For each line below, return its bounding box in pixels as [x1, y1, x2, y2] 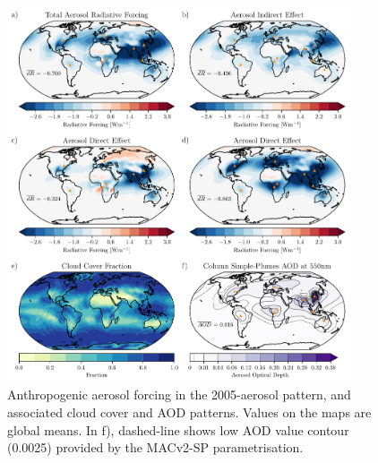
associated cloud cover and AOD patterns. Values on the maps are [7, 402, 372, 421]
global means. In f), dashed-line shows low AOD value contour [7, 420, 349, 439]
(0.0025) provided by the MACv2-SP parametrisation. [7, 438, 304, 457]
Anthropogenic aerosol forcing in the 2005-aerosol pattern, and [7, 385, 351, 404]
